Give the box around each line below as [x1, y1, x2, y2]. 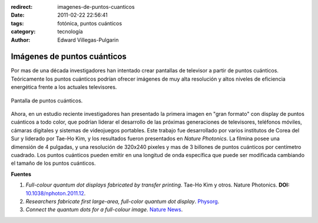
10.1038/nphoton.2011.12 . [25, 189, 86, 197]
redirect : [11, 4, 33, 10]
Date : [11, 12, 25, 19]
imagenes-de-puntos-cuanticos [57, 4, 135, 10]
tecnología [57, 28, 83, 35]
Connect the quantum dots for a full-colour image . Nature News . [25, 206, 183, 213]
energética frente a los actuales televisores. [11, 84, 117, 91]
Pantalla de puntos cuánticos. [11, 97, 83, 104]
